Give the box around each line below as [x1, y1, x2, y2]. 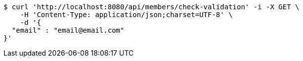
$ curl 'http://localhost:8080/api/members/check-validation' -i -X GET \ [3, 3, 300, 11]
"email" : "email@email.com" [11, 26, 125, 34]
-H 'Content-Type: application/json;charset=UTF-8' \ [20, 11, 233, 19]
